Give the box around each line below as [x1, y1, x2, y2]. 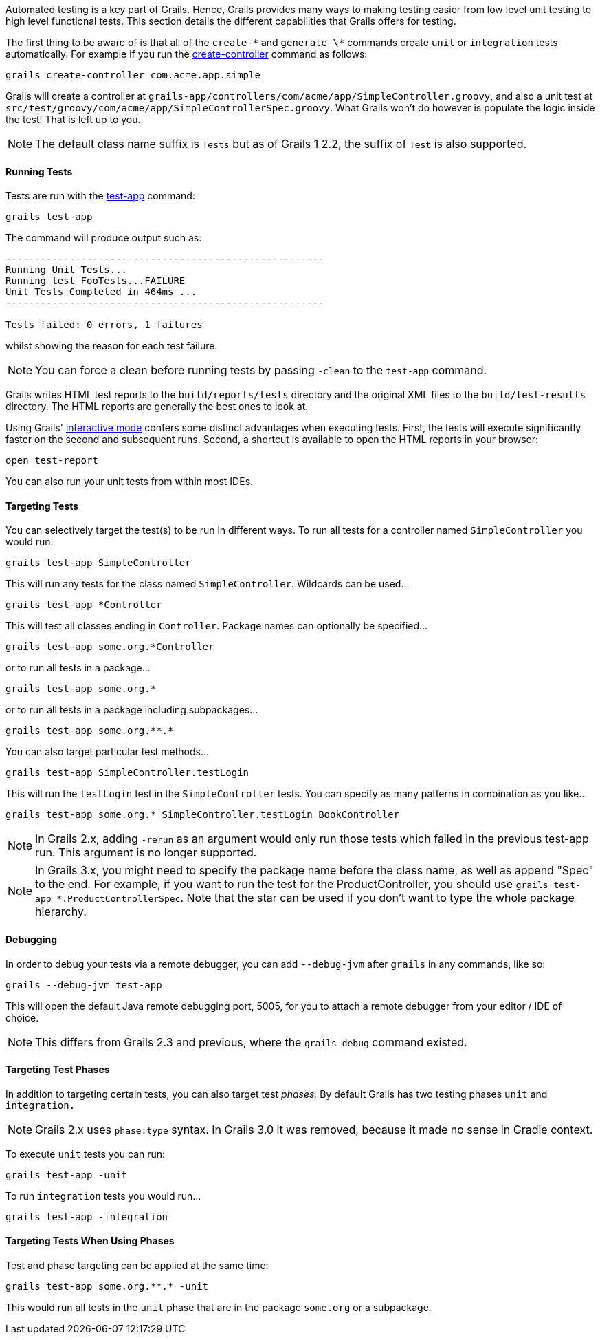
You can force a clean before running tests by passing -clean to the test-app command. [35, 363, 487, 378]
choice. [5, 1011, 39, 1024]
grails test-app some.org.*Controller [5, 641, 214, 653]
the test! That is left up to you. [5, 114, 141, 125]
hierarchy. [35, 905, 87, 919]
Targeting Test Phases [5, 1063, 110, 1076]
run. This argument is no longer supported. [35, 845, 257, 860]
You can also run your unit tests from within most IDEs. [5, 475, 254, 488]
